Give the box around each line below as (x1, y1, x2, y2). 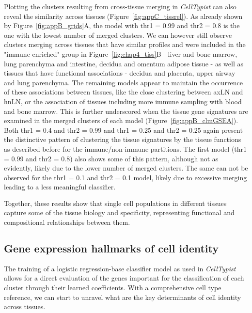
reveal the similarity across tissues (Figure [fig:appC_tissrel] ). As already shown (4, 11, 243, 21)
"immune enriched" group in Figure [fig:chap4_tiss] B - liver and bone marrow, (4, 48, 237, 59)
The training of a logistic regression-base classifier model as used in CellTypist (4, 263, 236, 273)
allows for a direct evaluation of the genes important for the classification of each (4, 273, 244, 283)
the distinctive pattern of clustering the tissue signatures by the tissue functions (4, 134, 241, 144)
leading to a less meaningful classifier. (4, 182, 116, 192)
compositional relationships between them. (4, 217, 130, 227)
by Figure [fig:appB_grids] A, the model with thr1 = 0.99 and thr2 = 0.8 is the (4, 20, 240, 31)
